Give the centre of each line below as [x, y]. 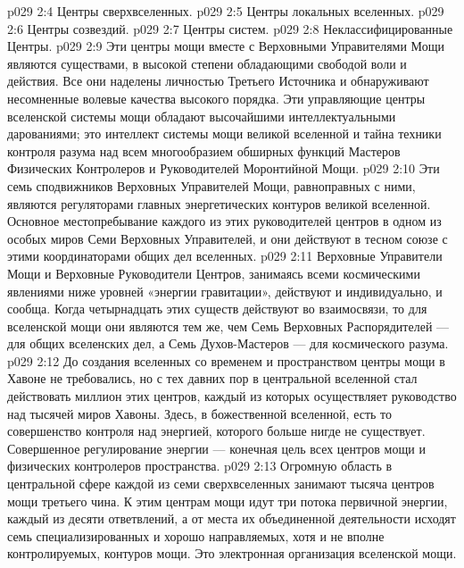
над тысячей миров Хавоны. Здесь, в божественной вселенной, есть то [200, 413]
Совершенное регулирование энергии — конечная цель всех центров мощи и [216, 448]
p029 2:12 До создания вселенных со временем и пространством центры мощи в [226, 360]
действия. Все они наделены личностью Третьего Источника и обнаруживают [218, 81]
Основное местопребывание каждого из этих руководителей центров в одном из [224, 221]
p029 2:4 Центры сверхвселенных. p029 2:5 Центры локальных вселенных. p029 [226, 11]
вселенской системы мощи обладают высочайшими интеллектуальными [202, 116]
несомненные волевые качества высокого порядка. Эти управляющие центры [216, 98]
